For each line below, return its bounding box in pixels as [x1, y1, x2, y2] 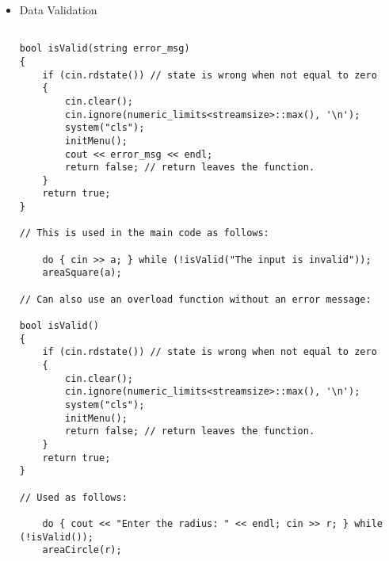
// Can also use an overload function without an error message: [19, 293, 372, 305]
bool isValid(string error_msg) [19, 43, 190, 55]
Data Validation [19, 2, 97, 17]
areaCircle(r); [42, 544, 122, 556]
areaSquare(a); [42, 267, 122, 279]
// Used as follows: [19, 491, 128, 503]
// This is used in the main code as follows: [19, 227, 269, 239]
